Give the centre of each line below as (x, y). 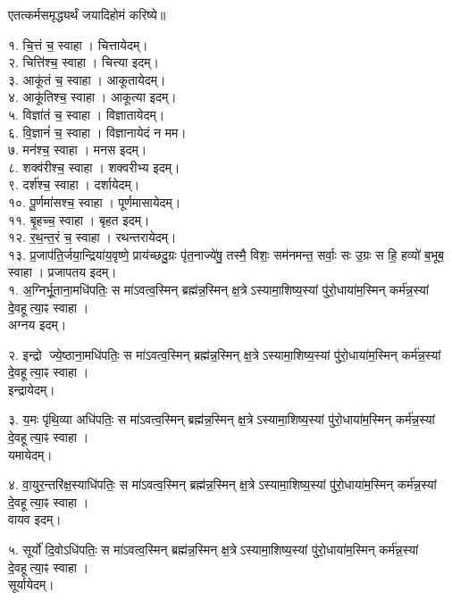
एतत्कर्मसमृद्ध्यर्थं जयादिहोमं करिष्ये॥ (87, 14)
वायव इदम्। (35, 519)
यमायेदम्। (30, 454)
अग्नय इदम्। (38, 325)
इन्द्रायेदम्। (32, 389)
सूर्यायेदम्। (31, 584)
